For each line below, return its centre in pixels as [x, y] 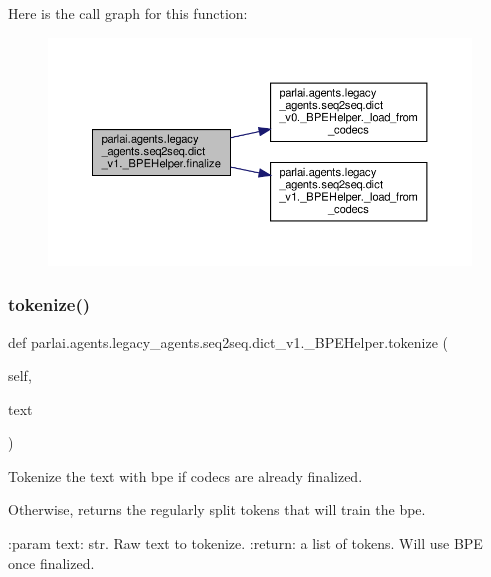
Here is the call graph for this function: [128, 13]
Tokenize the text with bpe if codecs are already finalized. [185, 475]
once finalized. [51, 562]
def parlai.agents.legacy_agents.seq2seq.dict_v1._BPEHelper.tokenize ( [228, 341]
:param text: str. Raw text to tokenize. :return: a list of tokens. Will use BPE [245, 543]
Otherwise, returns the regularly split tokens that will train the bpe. [217, 509]
